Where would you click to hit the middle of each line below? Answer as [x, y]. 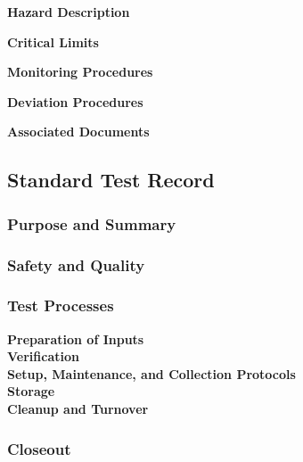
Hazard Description [69, 12]
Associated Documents [78, 132]
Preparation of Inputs [76, 338]
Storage [31, 391]
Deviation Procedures [75, 101]
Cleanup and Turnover [78, 409]
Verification [43, 356]
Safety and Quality [76, 264]
